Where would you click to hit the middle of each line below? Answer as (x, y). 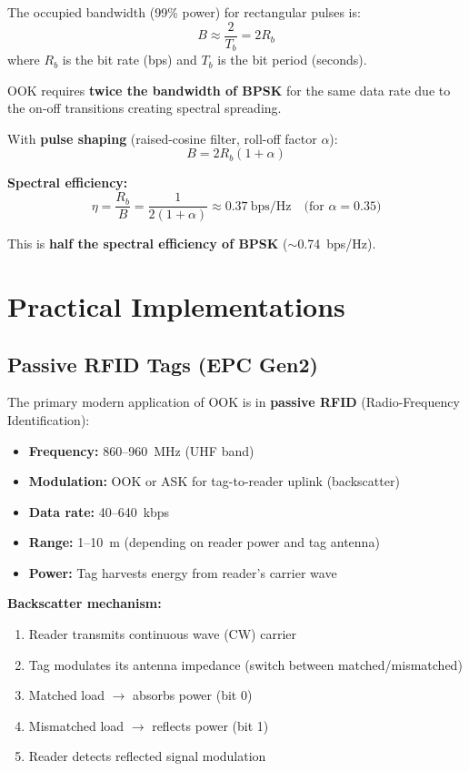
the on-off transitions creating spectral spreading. (145, 108)
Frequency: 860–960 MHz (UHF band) (141, 450)
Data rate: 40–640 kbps (99, 511)
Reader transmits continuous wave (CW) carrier (163, 634)
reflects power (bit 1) (210, 725)
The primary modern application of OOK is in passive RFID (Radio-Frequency (234, 402)
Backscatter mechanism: (85, 603)
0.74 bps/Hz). (337, 243)
